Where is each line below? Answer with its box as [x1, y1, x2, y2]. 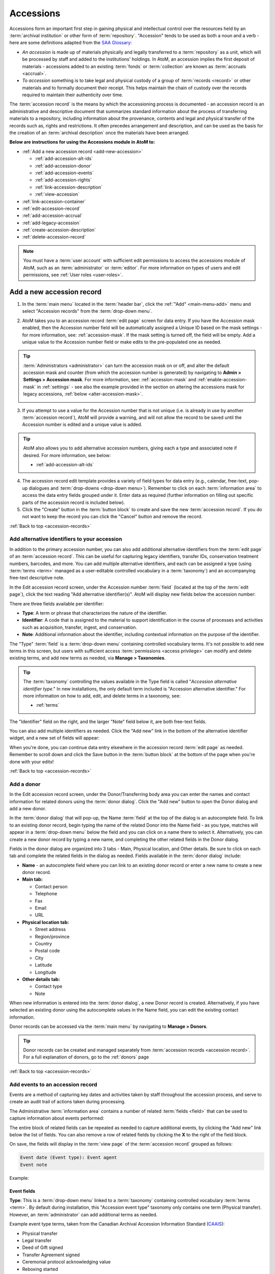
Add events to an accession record [9, 1081, 98, 1088]
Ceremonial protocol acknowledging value [22, 1259, 111, 1265]
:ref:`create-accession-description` [22, 227, 96, 233]
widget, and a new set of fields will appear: [9, 735, 100, 741]
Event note [20, 1162, 47, 1167]
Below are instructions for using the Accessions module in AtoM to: [9, 139, 155, 145]
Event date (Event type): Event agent [20, 1155, 117, 1160]
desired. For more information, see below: [23, 452, 111, 458]
